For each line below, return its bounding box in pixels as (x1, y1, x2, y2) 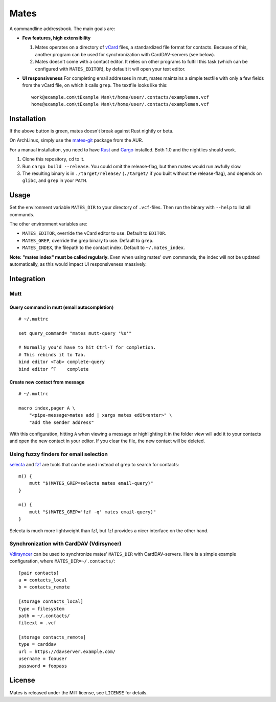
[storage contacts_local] (18, 599, 84, 604)
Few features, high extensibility (22, 35, 91, 41)
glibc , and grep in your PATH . (22, 177, 88, 184)
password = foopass (18, 663, 67, 669)
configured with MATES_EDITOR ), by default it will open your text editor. (35, 65, 186, 72)
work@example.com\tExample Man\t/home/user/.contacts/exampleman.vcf (31, 94, 210, 100)
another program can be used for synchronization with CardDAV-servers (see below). (35, 51, 216, 57)
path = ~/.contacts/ (18, 613, 70, 619)
